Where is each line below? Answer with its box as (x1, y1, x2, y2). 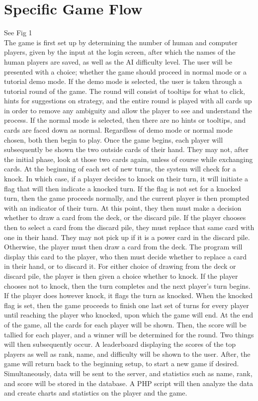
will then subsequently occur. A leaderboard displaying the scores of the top (4, 339, 236, 349)
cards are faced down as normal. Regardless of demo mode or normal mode (4, 125, 233, 135)
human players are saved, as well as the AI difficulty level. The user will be (4, 56, 232, 67)
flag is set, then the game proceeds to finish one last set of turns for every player (4, 300, 249, 310)
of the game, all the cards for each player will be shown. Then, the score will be (4, 319, 247, 329)
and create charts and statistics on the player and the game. (4, 388, 187, 398)
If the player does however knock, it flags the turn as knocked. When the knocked (4, 290, 253, 301)
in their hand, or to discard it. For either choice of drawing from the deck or (4, 261, 236, 271)
